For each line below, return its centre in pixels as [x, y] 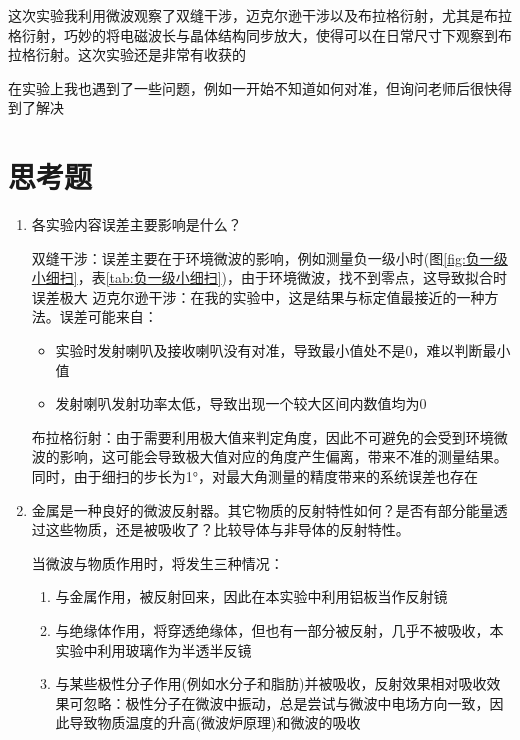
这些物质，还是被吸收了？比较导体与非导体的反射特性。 [227, 529]
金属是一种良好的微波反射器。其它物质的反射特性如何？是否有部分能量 [262, 509]
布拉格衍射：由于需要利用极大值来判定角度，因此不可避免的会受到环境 [262, 436]
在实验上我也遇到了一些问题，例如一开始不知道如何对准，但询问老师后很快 [253, 87]
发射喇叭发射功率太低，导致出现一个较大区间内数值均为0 [241, 403]
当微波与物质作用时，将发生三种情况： [157, 562]
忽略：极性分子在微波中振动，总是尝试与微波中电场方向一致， [286, 702]
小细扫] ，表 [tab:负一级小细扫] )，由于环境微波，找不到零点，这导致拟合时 [269, 277]
